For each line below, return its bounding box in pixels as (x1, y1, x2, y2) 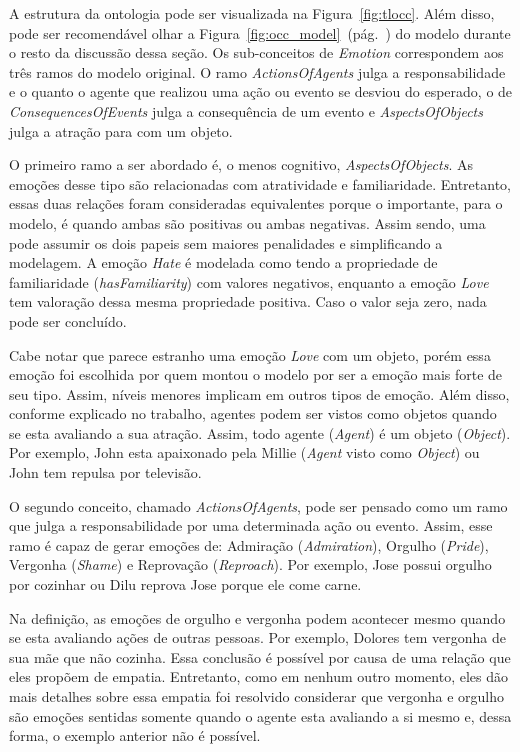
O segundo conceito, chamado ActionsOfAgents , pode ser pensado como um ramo (9, 495, 508, 516)
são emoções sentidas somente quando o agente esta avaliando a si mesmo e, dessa (9, 705, 512, 726)
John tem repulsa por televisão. (9, 462, 202, 483)
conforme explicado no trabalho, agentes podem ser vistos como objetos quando (9, 403, 497, 424)
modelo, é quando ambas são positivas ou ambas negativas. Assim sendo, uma (9, 212, 486, 233)
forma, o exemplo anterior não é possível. (9, 725, 261, 746)
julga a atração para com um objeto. (9, 120, 233, 141)
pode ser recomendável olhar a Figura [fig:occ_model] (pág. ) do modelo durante (9, 22, 511, 43)
